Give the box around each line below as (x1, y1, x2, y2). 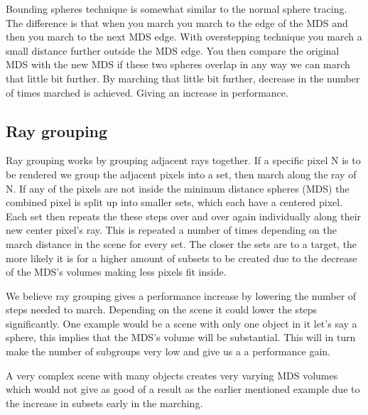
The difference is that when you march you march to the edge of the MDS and (6, 15, 348, 30)
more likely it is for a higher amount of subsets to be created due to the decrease (6, 250, 357, 265)
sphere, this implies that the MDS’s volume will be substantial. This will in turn (6, 330, 356, 345)
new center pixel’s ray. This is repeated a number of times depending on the (6, 222, 337, 237)
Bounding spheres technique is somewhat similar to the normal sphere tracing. (6, 1, 347, 16)
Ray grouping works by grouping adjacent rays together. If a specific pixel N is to (6, 153, 361, 168)
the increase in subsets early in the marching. (6, 395, 203, 410)
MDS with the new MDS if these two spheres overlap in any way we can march (6, 57, 350, 72)
